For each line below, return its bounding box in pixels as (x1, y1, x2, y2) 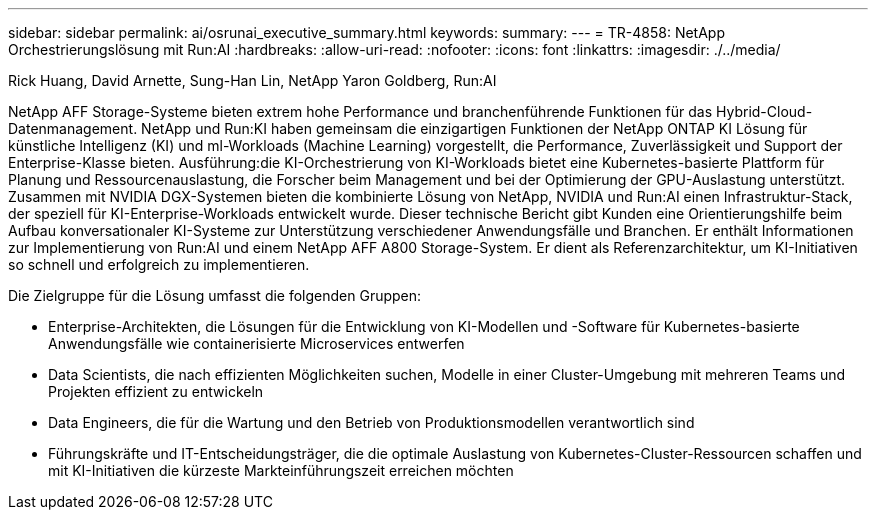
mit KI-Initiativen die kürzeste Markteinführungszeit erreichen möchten (48, 462, 514, 479)
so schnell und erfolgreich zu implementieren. (8, 256, 310, 273)
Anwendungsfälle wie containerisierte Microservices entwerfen (48, 335, 465, 352)
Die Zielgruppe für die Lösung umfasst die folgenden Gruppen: (8, 287, 422, 304)
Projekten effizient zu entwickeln (48, 383, 264, 400)
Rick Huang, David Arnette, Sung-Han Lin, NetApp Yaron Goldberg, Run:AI (8, 72, 497, 89)
